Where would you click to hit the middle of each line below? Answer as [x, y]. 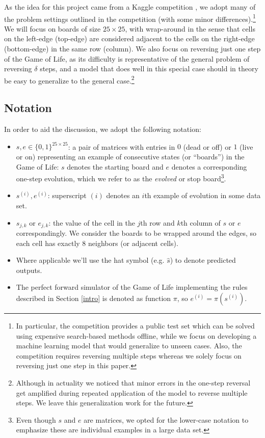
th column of [201, 222]
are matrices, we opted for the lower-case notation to [166, 419]
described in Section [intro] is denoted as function [94, 298]
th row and [157, 222]
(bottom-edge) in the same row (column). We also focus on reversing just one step [132, 49]
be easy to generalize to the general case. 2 [69, 79]
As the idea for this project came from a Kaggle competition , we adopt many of [130, 7]
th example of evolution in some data [203, 195]
